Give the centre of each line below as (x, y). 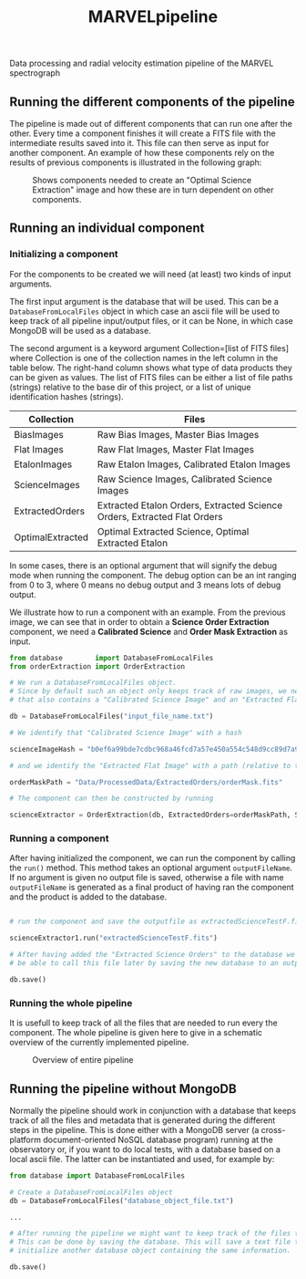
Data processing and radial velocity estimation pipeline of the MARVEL (142, 63)
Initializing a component (64, 255)
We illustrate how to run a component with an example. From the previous (148, 612)
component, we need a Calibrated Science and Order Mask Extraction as (149, 631)
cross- (273, 1129)
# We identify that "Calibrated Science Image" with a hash (126, 733)
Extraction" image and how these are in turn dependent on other (153, 190)
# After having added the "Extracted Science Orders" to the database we (153, 955)
